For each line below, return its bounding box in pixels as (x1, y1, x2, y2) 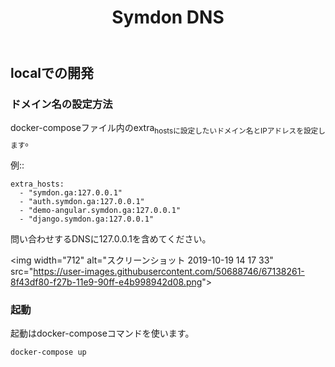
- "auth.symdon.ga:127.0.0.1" (19, 197, 145, 207)
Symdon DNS (111, 6, 225, 29)
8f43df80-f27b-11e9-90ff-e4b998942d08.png (10, 276, 203, 288)
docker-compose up (10, 347, 87, 358)
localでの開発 (10, 65, 95, 82)
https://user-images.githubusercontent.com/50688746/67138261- (33, 266, 305, 278)
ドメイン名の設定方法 (10, 97, 113, 111)
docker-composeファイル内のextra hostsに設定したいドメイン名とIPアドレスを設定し (10, 122, 326, 136)
